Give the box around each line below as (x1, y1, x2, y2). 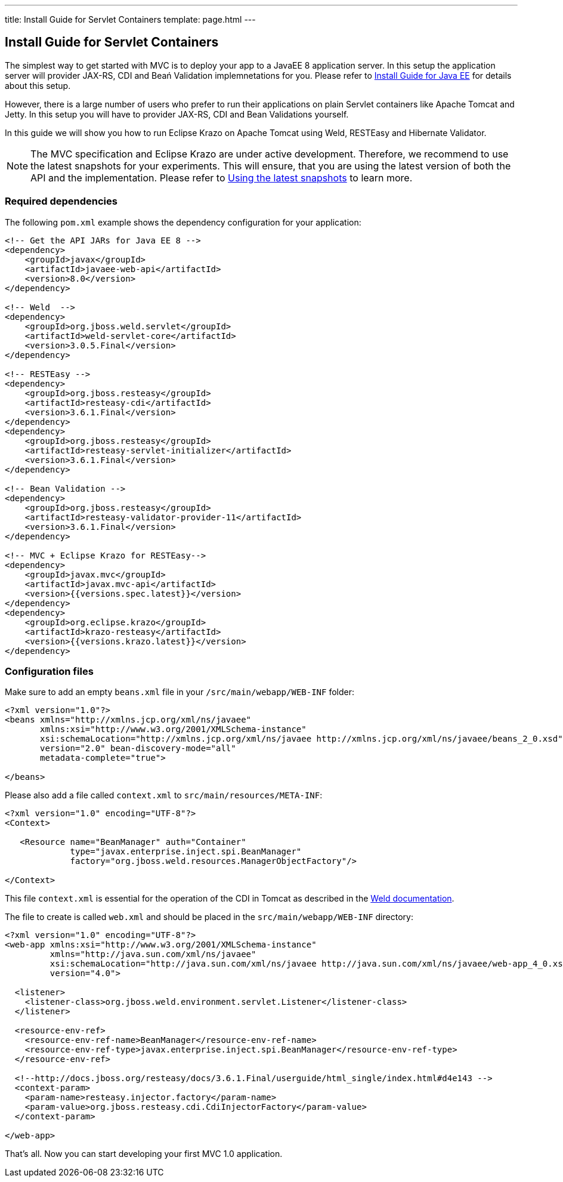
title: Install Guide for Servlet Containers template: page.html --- (5, 14, 256, 24)
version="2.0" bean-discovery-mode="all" (40, 743, 236, 754)
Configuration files (5, 665, 94, 677)
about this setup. (5, 80, 71, 91)
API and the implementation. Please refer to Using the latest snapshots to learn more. (30, 171, 413, 184)
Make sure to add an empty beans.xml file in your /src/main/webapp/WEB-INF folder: (5, 687, 355, 698)
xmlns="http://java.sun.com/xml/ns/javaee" (50, 949, 256, 959)
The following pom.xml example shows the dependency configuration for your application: (5, 217, 361, 227)
